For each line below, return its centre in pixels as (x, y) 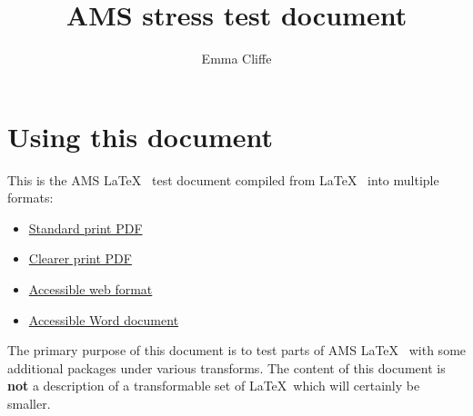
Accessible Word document (104, 319)
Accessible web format (91, 289)
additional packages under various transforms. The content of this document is (226, 367)
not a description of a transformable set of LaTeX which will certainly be (214, 386)
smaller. (29, 403)
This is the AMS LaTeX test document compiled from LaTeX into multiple (223, 179)
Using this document (141, 136)
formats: (30, 198)
